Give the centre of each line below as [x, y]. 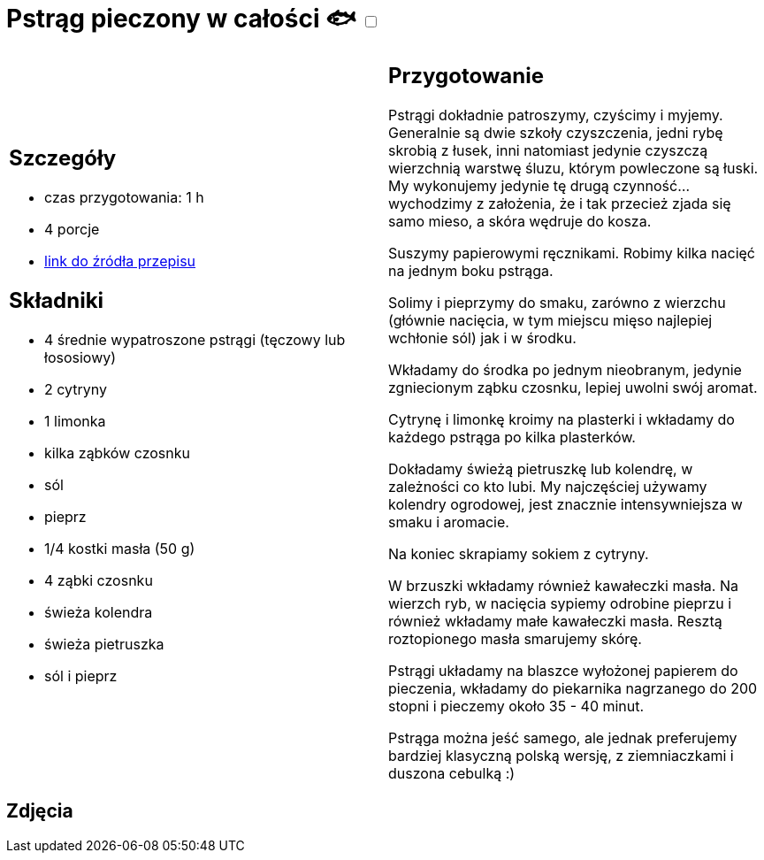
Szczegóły [63, 158]
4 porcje [72, 230]
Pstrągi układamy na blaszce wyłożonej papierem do [563, 670]
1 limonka [75, 422]
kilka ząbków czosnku [117, 453]
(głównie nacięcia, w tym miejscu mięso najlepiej [550, 320]
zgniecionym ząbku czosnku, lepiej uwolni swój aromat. [573, 387]
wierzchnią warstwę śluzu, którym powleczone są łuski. [573, 168]
